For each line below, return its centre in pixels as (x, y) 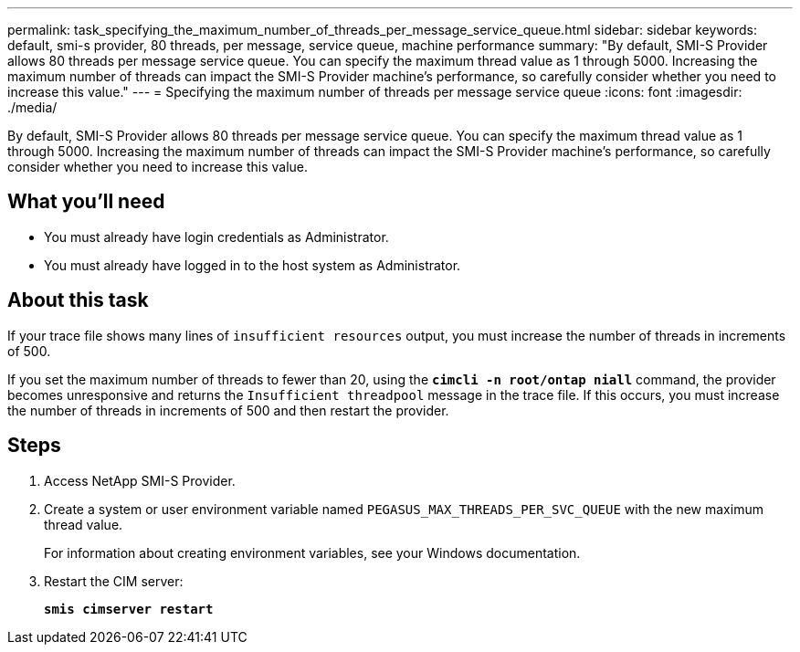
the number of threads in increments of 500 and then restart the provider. (228, 410)
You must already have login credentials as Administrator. (216, 237)
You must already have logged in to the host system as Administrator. (253, 265)
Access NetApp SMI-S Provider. (140, 480)
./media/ (32, 107)
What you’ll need (86, 202)
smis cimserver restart (129, 609)
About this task (78, 300)
